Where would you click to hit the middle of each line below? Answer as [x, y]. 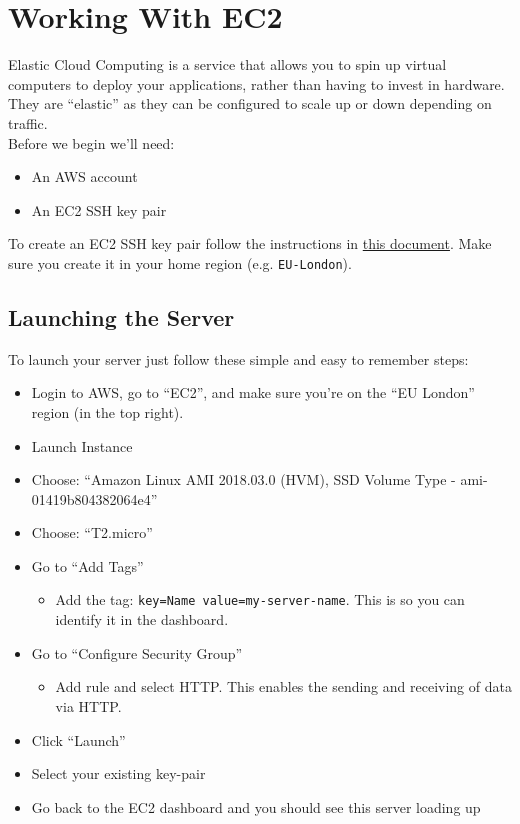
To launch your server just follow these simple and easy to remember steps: [238, 358]
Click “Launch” [78, 739]
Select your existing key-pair [118, 773]
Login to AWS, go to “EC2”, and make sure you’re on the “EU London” [253, 392]
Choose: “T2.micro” [92, 532]
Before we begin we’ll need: [91, 142]
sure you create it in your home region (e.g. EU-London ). [180, 262]
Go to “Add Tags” [87, 565]
